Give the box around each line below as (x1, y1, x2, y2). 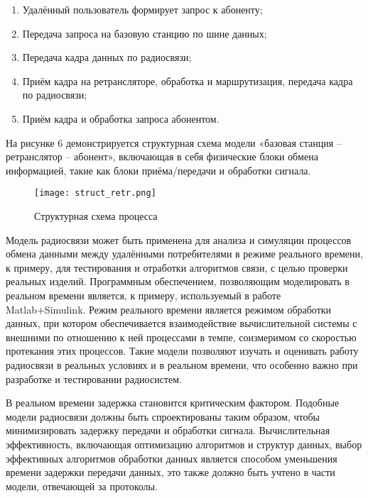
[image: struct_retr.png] (34, 188, 156, 199)
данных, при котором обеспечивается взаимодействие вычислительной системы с (6, 316, 357, 331)
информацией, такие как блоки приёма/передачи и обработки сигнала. (6, 162, 311, 177)
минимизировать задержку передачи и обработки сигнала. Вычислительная (6, 423, 330, 438)
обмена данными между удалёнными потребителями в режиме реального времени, (6, 246, 363, 261)
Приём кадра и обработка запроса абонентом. (22, 111, 220, 126)
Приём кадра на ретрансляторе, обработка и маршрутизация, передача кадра (22, 73, 353, 88)
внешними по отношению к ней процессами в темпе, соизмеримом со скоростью (6, 329, 357, 344)
